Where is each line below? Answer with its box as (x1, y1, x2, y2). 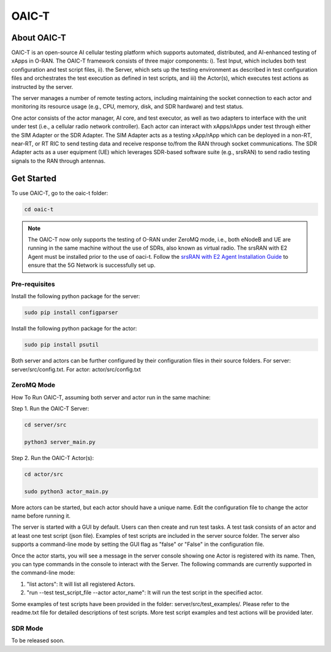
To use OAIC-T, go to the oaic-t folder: (11, 189, 108, 196)
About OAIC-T (11, 33, 67, 43)
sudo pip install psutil (24, 341, 99, 348)
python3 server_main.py (24, 439, 96, 445)
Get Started (11, 173, 56, 183)
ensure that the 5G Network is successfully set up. (28, 261, 156, 269)
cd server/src (24, 421, 67, 429)
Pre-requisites (11, 280, 55, 288)
